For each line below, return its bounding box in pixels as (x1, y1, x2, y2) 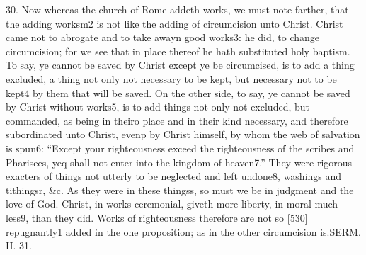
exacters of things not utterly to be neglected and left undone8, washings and (6, 169, 342, 183)
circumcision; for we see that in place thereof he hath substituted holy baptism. (6, 43, 350, 58)
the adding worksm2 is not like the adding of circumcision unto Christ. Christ (6, 16, 343, 30)
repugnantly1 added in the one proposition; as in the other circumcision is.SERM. (6, 224, 361, 239)
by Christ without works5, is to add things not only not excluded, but (6, 99, 309, 114)
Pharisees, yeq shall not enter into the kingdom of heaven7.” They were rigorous (6, 154, 353, 169)
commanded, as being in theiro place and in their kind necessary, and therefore (6, 113, 348, 127)
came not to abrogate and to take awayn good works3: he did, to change (6, 30, 320, 45)
